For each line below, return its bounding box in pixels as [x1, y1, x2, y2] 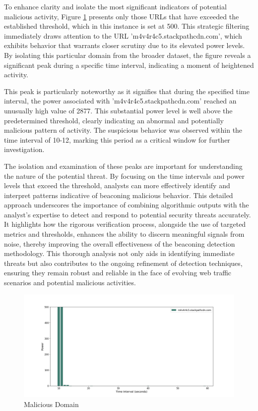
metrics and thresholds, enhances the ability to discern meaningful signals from [4, 229, 245, 239]
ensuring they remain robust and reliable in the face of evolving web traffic [4, 267, 232, 278]
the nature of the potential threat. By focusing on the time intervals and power [4, 170, 245, 181]
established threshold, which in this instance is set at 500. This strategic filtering [4, 21, 250, 31]
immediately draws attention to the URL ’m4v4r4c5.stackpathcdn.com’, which [4, 30, 242, 41]
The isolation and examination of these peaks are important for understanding [4, 160, 243, 171]
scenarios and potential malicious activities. [4, 277, 136, 288]
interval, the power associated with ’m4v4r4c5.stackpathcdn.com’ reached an [4, 96, 237, 106]
